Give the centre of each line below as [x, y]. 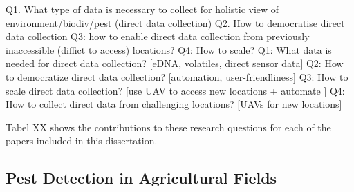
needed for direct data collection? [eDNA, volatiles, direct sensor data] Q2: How [175, 63]
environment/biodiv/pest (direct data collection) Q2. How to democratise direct [175, 22]
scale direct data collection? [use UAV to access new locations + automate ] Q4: [175, 90]
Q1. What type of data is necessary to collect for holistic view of [142, 9]
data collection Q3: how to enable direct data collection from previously [158, 36]
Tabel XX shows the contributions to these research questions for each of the [168, 127]
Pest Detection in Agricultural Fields [141, 178]
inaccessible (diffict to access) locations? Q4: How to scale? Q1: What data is [169, 49]
